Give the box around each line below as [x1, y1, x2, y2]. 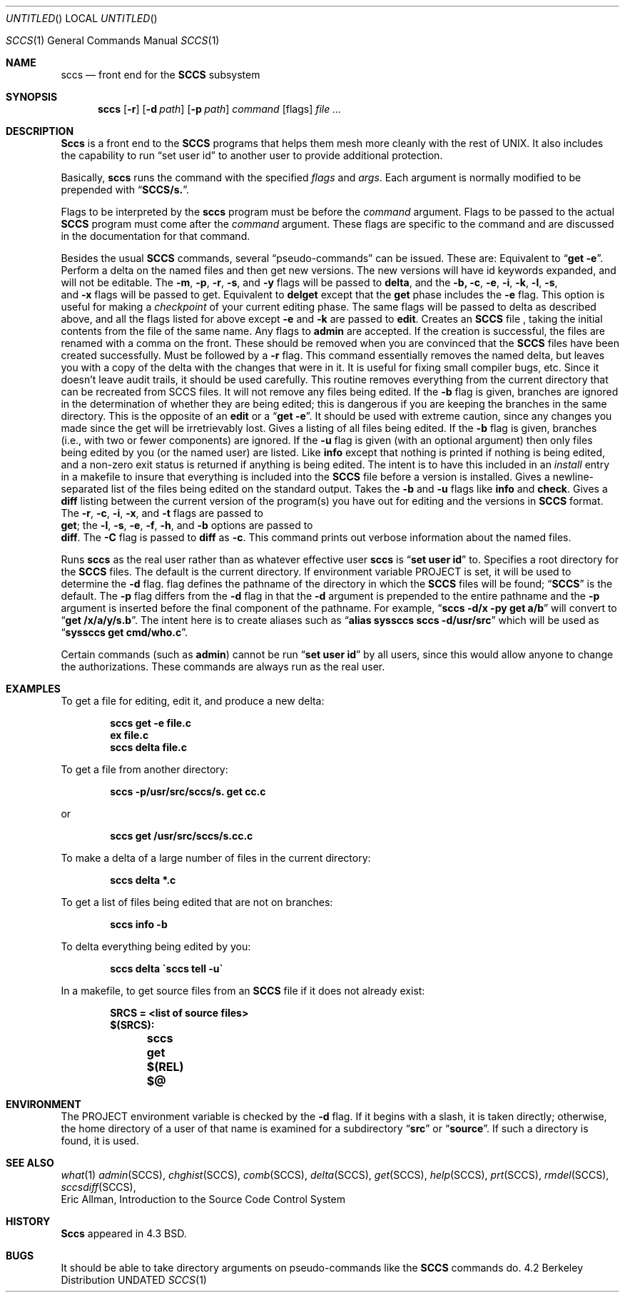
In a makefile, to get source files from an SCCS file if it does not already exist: [61, 985, 425, 997]
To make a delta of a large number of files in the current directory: [61, 852, 371, 864]
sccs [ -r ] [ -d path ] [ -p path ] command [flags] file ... [98, 103, 342, 115]
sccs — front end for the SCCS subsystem [61, 69, 260, 81]
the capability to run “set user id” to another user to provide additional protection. [61, 149, 443, 161]
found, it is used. [61, 1135, 139, 1147]
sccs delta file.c [110, 741, 187, 753]
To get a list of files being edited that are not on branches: [61, 896, 333, 908]
